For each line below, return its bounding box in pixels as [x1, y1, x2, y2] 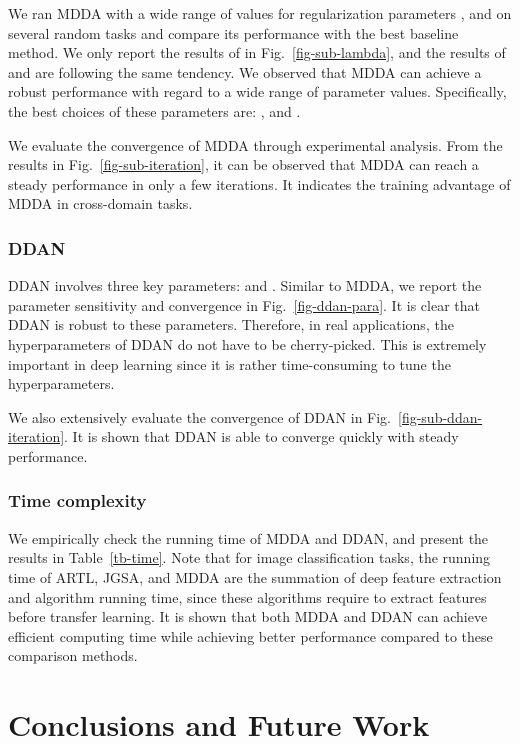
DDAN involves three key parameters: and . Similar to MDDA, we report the [8, 275, 482, 296]
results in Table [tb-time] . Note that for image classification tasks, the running [8, 547, 491, 568]
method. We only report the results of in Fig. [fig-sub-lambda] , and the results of [8, 42, 506, 63]
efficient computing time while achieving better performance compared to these [8, 625, 493, 646]
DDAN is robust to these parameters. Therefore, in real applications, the [8, 314, 454, 335]
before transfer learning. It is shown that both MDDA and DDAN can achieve [8, 606, 488, 627]
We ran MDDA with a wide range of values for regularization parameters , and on [8, 3, 512, 23]
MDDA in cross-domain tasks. [8, 193, 193, 214]
